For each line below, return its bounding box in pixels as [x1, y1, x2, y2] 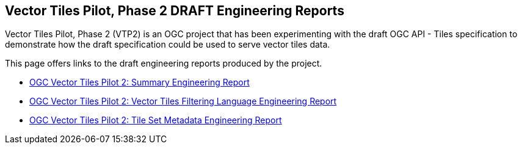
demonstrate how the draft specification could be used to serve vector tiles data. [5, 39, 330, 50]
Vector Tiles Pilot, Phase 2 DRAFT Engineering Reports [5, 3, 344, 18]
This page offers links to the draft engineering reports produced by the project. [5, 58, 322, 69]
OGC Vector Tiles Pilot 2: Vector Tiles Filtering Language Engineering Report [29, 96, 337, 107]
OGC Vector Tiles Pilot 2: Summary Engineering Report [29, 77, 250, 88]
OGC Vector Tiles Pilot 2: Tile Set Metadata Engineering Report [29, 115, 282, 126]
